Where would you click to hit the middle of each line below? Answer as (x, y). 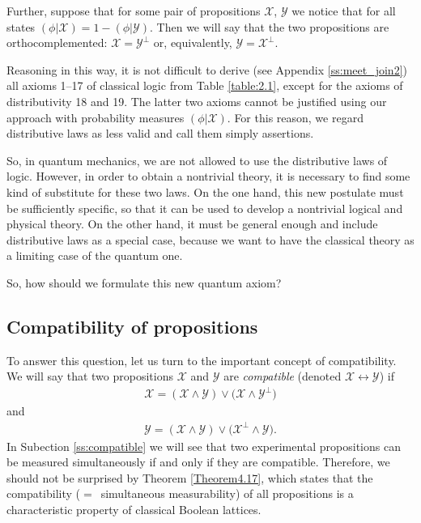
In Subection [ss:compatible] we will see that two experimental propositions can (204, 446)
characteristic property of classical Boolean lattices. (134, 509)
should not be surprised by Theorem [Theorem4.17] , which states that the (190, 477)
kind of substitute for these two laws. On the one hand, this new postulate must (205, 191)
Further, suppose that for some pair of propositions (134, 11)
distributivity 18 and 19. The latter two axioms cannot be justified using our (197, 101)
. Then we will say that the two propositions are (270, 26)
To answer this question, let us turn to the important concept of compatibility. (202, 360)
